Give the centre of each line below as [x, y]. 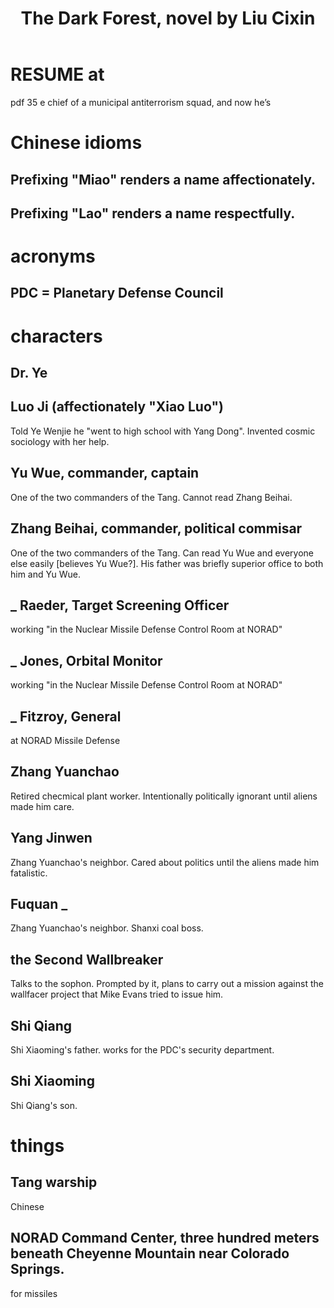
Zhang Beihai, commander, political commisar [156, 528]
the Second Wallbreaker [87, 959]
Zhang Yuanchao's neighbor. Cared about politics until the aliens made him [165, 862]
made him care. [42, 806]
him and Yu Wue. [45, 574]
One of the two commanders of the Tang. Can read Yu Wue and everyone [162, 553]
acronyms [53, 256]
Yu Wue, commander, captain [105, 473]
